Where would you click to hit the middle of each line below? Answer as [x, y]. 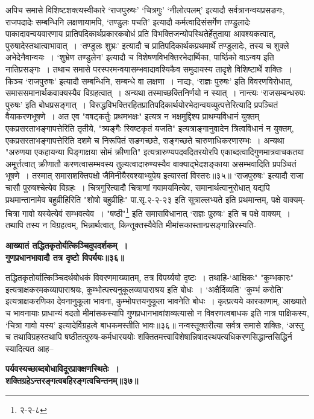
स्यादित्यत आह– [30, 348]
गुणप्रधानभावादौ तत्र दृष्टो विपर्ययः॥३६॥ [65, 257]
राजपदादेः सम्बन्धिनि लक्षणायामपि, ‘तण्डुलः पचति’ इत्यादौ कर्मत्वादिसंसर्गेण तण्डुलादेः [128, 21]
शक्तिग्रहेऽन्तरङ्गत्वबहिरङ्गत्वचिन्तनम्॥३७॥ [72, 380]
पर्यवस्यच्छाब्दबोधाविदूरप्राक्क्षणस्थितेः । [62, 369]
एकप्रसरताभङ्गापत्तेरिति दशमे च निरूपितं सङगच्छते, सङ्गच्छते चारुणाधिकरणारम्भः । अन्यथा [145, 140]
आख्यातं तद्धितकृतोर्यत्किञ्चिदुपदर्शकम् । [67, 245]
